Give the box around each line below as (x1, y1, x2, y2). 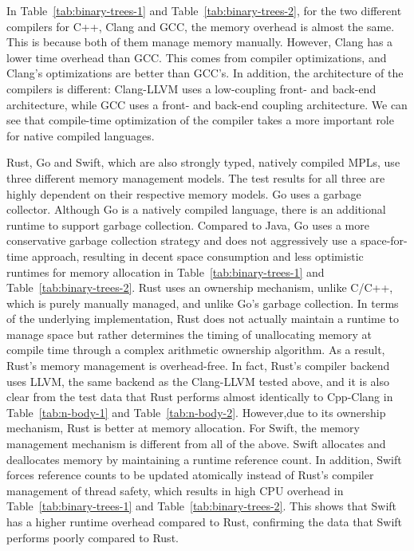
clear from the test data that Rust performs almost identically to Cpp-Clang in (6, 388, 393, 405)
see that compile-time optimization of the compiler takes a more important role (6, 112, 394, 128)
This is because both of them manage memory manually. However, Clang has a (6, 33, 393, 50)
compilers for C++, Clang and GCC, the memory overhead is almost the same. (6, 18, 395, 34)
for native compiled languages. (6, 127, 155, 144)
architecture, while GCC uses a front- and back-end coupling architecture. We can (6, 96, 408, 112)
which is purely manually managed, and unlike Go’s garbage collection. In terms (6, 294, 399, 311)
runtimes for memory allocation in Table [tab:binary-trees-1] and (6, 263, 325, 280)
